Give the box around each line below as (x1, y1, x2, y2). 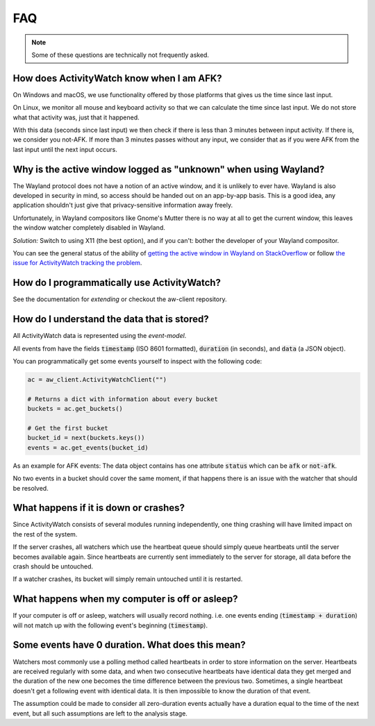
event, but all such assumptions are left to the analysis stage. (12, 709, 187, 718)
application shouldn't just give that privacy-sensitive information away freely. (12, 201, 233, 210)
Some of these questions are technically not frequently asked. (31, 51, 210, 59)
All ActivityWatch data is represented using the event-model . (12, 332, 187, 340)
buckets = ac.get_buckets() (27, 405, 123, 413)
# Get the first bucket (27, 424, 109, 432)
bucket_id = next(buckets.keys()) (27, 434, 145, 442)
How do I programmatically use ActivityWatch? (12, 277, 222, 289)
